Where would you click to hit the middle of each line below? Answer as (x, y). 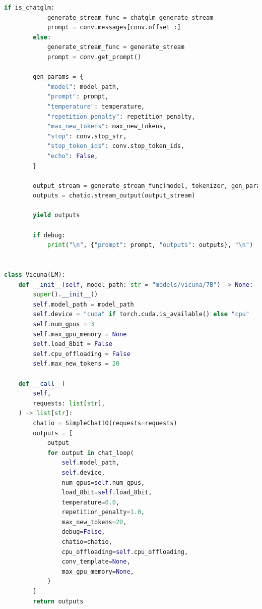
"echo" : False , (73, 156)
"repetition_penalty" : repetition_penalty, (121, 116)
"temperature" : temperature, (96, 106)
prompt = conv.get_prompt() (94, 57)
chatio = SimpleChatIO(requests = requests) (105, 423)
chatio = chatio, (87, 542)
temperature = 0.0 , (91, 502)
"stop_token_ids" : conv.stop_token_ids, (116, 146)
